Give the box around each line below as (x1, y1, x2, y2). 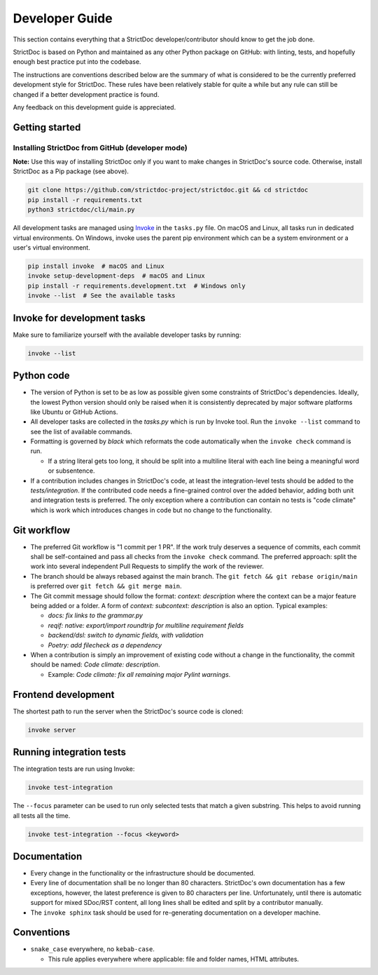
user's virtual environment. (13, 243, 90, 252)
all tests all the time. (13, 811, 71, 820)
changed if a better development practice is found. (13, 90, 160, 98)
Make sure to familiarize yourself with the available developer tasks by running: (13, 330, 241, 339)
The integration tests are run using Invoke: (13, 765, 135, 773)
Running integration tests (13, 746, 126, 758)
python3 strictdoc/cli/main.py (27, 206, 136, 214)
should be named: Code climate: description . (30, 660, 160, 669)
